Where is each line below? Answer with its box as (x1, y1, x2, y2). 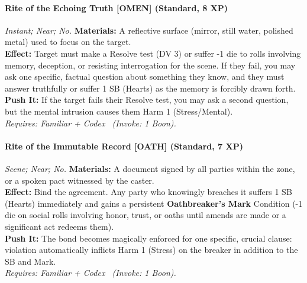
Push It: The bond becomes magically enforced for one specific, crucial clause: (5, 232, 292, 244)
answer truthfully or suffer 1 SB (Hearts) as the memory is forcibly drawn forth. (5, 82, 296, 94)
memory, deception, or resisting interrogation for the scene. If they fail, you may (5, 58, 296, 71)
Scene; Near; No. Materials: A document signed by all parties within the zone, (5, 162, 295, 174)
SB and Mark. (5, 255, 56, 267)
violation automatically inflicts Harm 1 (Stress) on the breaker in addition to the (5, 243, 298, 256)
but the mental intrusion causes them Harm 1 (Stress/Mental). (5, 105, 233, 117)
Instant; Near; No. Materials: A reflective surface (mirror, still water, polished (5, 24, 293, 36)
